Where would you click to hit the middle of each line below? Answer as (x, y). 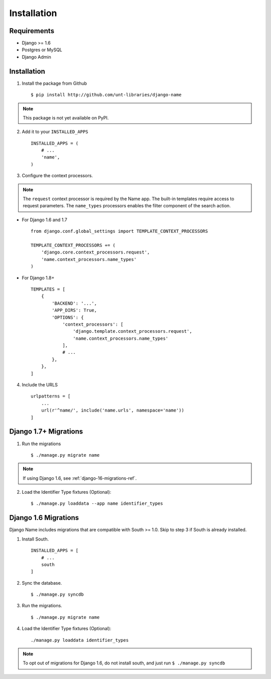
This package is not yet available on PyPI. (66, 117)
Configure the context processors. (57, 176)
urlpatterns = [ (51, 396)
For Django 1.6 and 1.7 (44, 220)
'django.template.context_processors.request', (133, 331)
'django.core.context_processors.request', (95, 252)
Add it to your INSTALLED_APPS (55, 132)
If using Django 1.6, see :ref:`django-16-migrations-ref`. (80, 478)
